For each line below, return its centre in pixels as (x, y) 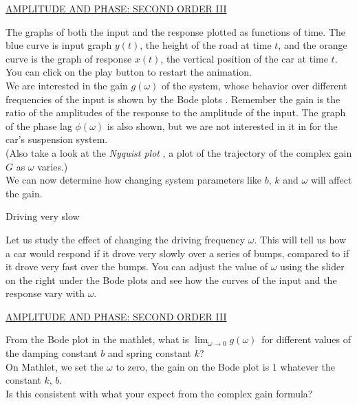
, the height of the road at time (206, 45)
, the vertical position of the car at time (244, 58)
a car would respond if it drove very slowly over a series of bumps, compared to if (177, 253)
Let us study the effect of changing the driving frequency (126, 239)
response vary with (45, 293)
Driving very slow (43, 216)
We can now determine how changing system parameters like (134, 180)
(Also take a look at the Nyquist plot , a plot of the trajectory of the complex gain (179, 152)
